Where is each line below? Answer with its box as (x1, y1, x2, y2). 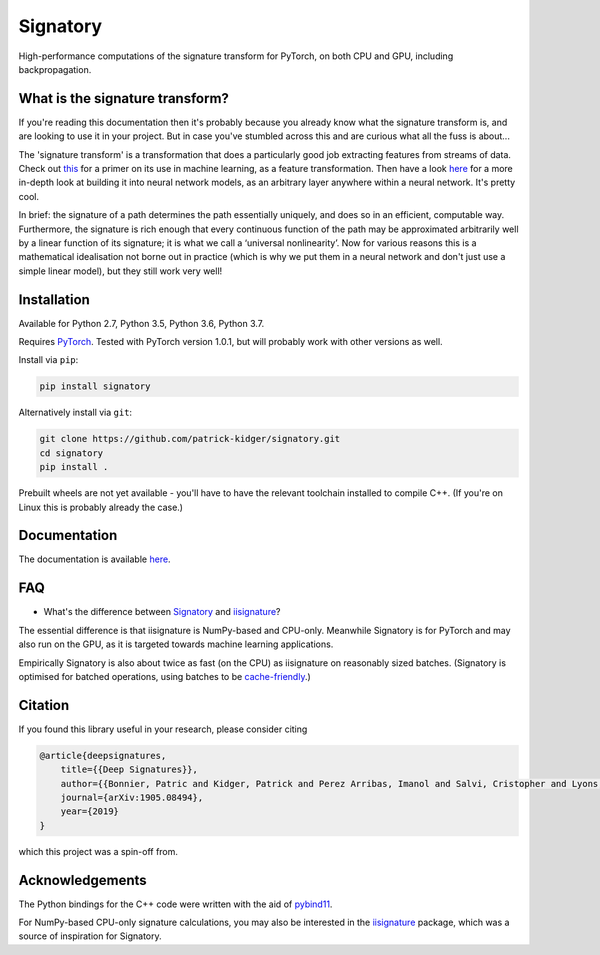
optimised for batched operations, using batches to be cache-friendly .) (18, 670, 312, 682)
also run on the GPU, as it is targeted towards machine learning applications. (18, 638, 334, 650)
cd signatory (39, 447, 104, 459)
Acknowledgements (18, 871, 147, 889)
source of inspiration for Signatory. (18, 930, 162, 942)
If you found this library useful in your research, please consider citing (18, 723, 308, 735)
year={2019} (60, 806, 120, 817)
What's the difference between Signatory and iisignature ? (43, 606, 281, 618)
